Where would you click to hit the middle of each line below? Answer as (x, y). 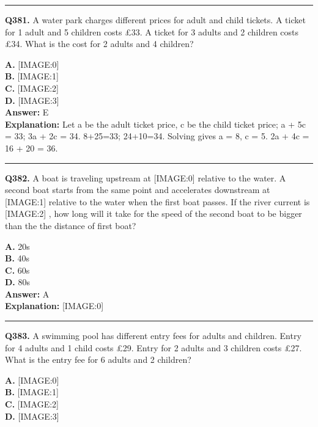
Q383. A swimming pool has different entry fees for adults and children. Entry (153, 336)
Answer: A (27, 294)
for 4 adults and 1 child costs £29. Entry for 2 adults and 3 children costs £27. (153, 347)
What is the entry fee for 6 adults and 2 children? (98, 359)
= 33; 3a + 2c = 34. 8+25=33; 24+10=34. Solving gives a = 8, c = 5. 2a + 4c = (157, 136)
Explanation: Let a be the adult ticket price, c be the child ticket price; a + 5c (155, 124)
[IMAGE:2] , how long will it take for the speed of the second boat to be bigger (153, 213)
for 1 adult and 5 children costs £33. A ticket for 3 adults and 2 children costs (152, 31)
